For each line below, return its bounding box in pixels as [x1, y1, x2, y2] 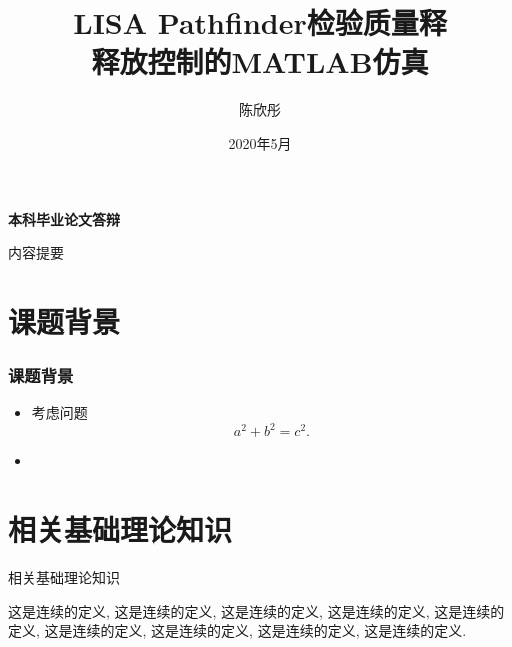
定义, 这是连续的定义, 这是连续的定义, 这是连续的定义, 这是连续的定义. [8, 620, 467, 641]
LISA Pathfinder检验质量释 [73, 2, 447, 43]
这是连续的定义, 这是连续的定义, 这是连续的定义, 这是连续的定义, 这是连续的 [8, 600, 505, 621]
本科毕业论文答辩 [8, 208, 120, 229]
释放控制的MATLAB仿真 [91, 41, 429, 82]
